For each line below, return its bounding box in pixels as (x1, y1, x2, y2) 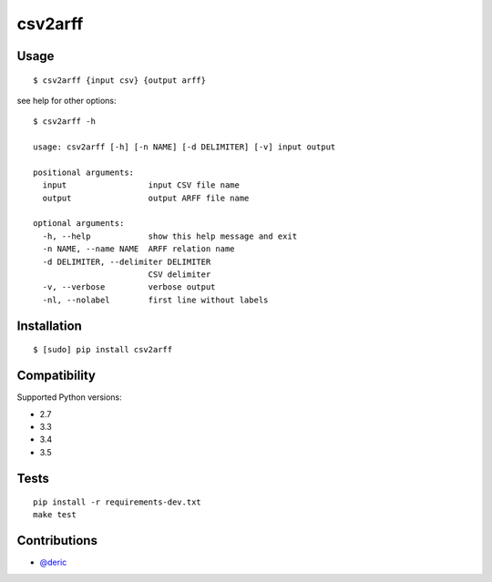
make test (33, 510, 77, 520)
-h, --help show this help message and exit (42, 230, 298, 241)
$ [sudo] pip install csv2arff (33, 344, 173, 355)
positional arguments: (33, 167, 135, 178)
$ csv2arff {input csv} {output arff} (33, 75, 207, 86)
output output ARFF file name (42, 192, 250, 203)
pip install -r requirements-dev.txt (33, 497, 202, 507)
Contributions (16, 533, 97, 548)
